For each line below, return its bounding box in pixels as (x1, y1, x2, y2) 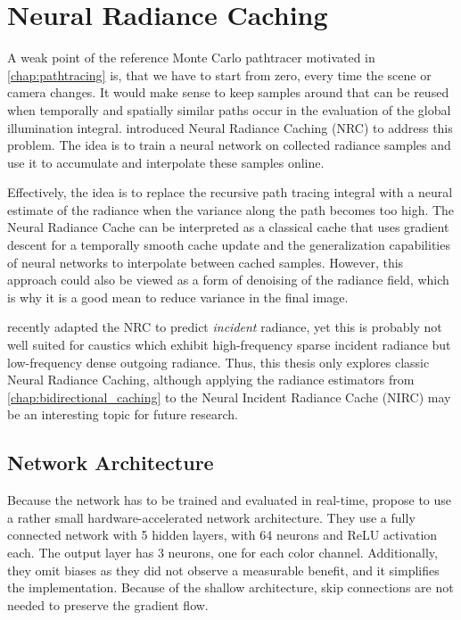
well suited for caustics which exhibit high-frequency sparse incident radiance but (7, 335, 451, 354)
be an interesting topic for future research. (7, 405, 238, 424)
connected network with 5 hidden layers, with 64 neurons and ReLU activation (7, 525, 438, 544)
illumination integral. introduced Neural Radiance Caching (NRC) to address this (7, 118, 453, 136)
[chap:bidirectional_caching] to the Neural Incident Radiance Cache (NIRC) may (7, 387, 451, 406)
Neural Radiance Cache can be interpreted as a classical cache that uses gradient (7, 218, 449, 236)
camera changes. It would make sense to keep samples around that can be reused (7, 83, 449, 102)
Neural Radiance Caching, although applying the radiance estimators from (7, 370, 415, 389)
